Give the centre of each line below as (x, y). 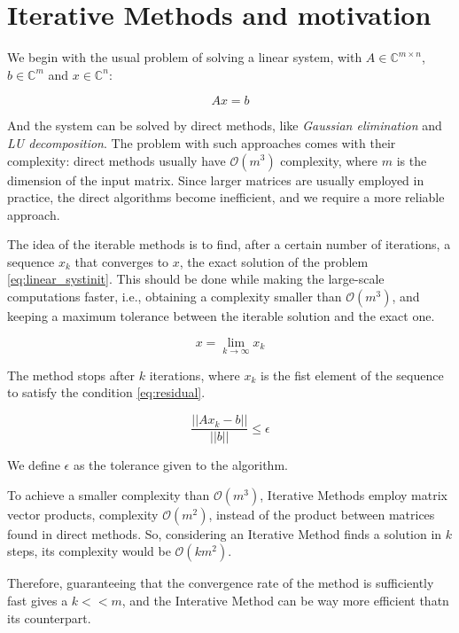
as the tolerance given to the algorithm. (180, 465)
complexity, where (329, 160)
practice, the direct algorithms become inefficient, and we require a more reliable (226, 197)
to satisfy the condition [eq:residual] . (106, 392)
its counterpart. (49, 617)
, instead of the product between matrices (322, 514)
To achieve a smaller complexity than (109, 494)
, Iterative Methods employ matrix (354, 494)
